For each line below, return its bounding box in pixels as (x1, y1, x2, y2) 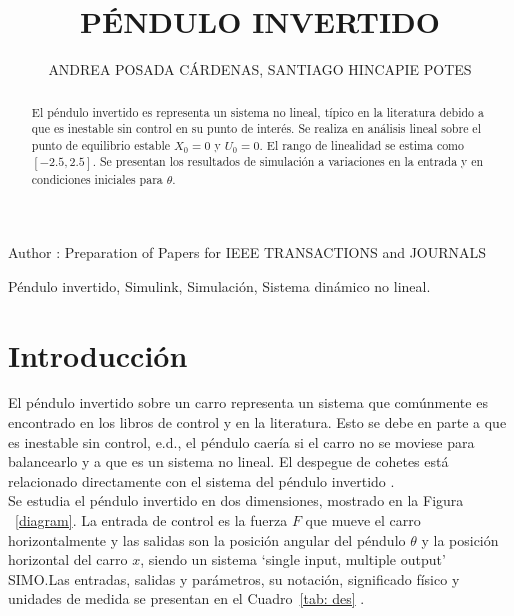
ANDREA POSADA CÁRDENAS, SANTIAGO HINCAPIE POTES (48, 59, 472, 80)
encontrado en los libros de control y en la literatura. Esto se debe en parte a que (8, 412, 507, 433)
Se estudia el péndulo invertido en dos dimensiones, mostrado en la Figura (8, 490, 464, 511)
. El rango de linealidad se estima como (259, 136, 464, 153)
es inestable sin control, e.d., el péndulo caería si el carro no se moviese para (8, 431, 475, 452)
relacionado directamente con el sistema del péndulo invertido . (8, 470, 395, 491)
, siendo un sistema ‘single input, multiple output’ (140, 549, 446, 570)
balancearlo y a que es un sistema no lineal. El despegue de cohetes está (8, 451, 449, 472)
